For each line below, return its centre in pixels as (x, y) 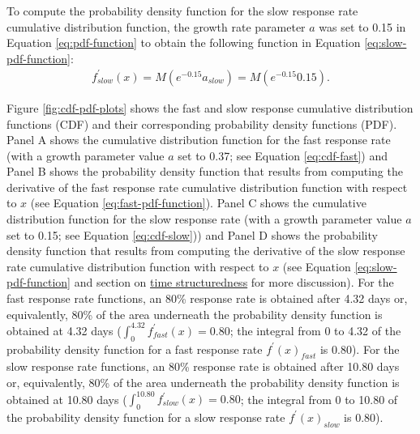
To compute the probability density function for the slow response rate (182, 11)
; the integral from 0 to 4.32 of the (315, 330)
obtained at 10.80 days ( (67, 398)
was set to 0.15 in (362, 26)
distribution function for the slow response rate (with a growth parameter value (204, 219)
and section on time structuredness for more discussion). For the (234, 282)
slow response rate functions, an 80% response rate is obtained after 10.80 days (203, 366)
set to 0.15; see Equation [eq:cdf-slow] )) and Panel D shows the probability (192, 234)
